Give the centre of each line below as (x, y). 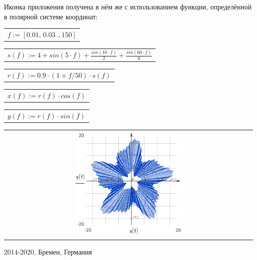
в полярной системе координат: (51, 16)
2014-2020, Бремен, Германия (48, 251)
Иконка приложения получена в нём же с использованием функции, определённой (128, 6)
